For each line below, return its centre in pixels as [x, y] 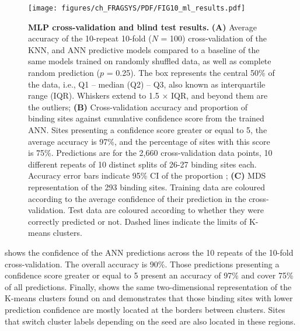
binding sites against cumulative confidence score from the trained [146, 118]
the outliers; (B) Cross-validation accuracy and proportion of [138, 107]
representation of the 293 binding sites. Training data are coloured [147, 187]
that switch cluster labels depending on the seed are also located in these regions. [150, 321]
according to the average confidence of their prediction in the [137, 198]
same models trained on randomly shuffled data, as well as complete [150, 61]
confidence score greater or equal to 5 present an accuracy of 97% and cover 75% [149, 275]
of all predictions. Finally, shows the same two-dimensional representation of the [148, 286]
